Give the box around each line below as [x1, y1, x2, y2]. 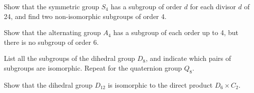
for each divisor [190, 1, 236, 11]
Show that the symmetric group [4, 1, 99, 11]
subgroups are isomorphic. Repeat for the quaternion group [4, 62, 182, 73]
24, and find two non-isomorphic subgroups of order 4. [4, 11, 167, 21]
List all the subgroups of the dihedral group [4, 53, 135, 63]
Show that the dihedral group [4, 79, 92, 90]
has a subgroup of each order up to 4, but [113, 27, 238, 37]
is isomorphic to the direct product [108, 79, 213, 90]
